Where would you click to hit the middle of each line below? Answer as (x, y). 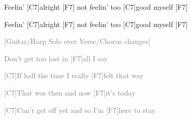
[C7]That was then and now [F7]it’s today (70, 92)
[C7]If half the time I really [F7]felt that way (74, 75)
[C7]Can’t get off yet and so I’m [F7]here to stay (80, 110)
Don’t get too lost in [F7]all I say (56, 58)
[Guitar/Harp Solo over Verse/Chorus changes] (77, 41)
